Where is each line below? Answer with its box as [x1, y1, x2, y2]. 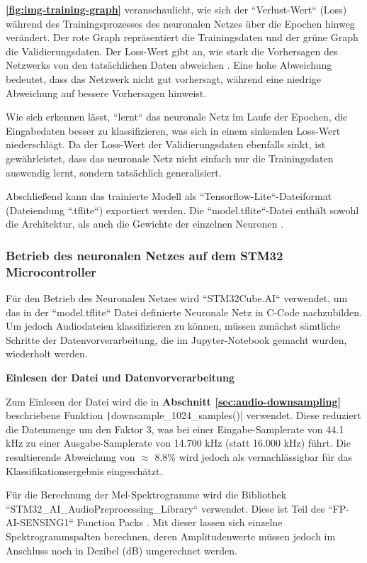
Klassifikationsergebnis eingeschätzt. [6, 463, 163, 478]
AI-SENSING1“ [6, 515, 74, 530]
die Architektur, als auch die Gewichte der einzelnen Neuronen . [6, 216, 283, 231]
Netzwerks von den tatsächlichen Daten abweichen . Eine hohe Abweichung [6, 57, 332, 72]
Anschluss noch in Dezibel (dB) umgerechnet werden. [6, 542, 237, 557]
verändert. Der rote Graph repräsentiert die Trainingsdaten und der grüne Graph [6, 30, 358, 45]
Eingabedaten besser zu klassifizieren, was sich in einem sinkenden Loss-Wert [6, 123, 341, 138]
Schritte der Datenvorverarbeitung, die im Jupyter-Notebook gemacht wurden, [6, 332, 347, 347]
